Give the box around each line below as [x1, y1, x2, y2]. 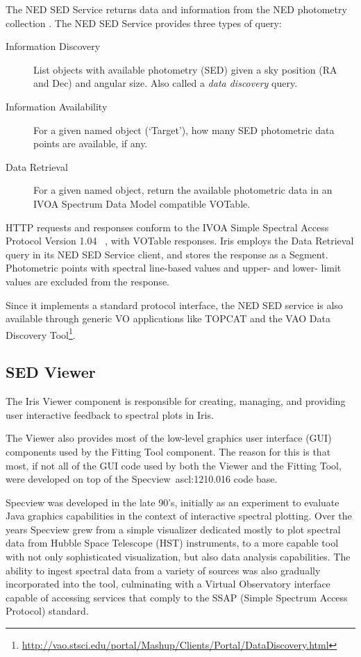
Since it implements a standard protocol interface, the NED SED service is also [6, 297, 343, 312]
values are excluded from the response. [6, 274, 169, 288]
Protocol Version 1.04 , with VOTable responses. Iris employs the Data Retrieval [6, 233, 354, 248]
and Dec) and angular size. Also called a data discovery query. [33, 76, 298, 90]
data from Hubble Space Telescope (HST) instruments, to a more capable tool [6, 535, 339, 550]
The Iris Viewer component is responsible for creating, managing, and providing [6, 394, 346, 408]
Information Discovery [6, 39, 101, 53]
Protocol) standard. [6, 604, 89, 618]
